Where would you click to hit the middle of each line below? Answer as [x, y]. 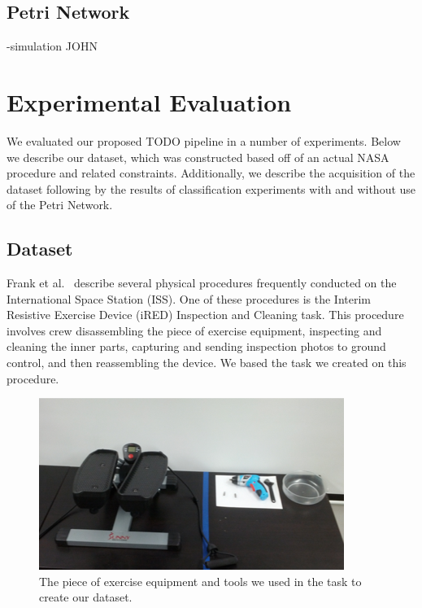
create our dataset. [86, 597]
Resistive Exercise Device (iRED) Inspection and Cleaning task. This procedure [205, 315]
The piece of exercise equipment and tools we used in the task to [200, 581]
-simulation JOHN [52, 46]
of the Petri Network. [60, 205]
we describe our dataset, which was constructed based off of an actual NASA [198, 157]
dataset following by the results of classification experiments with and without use [211, 188]
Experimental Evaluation [149, 101]
